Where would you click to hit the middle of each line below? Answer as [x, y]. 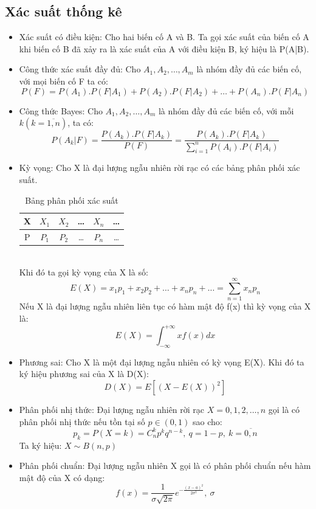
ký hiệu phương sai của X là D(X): [84, 374]
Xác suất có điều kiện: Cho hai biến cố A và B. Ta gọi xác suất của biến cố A [164, 37]
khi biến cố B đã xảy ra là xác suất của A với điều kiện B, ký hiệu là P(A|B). [164, 48]
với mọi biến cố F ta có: [64, 81]
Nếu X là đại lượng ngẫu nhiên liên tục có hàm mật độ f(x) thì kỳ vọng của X [165, 306]
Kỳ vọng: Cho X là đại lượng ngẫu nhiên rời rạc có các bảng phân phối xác [160, 168]
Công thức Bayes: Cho [61, 110]
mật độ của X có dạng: [62, 477]
